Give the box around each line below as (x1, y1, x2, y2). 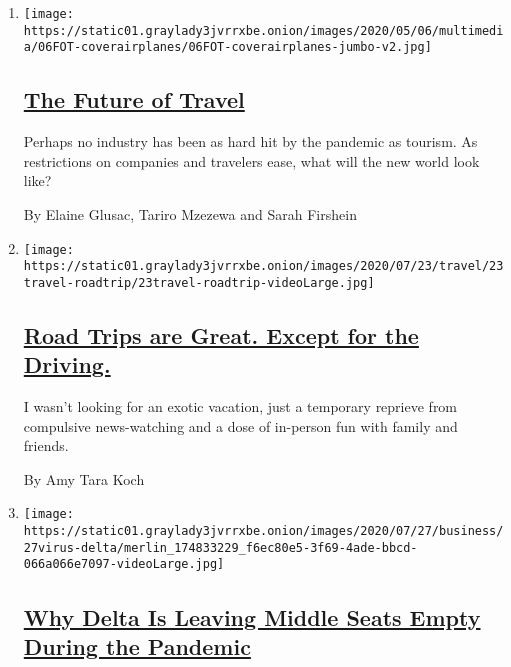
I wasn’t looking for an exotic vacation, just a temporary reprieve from (23, 396, 458, 417)
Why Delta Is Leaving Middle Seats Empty (23, 601, 481, 632)
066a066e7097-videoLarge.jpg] (23, 557, 225, 572)
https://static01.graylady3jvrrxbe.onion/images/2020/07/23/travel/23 (23, 259, 504, 274)
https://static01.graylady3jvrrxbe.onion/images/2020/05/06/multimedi (23, 23, 504, 38)
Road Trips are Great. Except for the (23, 319, 419, 350)
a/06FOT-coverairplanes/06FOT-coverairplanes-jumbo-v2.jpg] (23, 40, 432, 55)
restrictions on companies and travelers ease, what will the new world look (23, 150, 480, 171)
